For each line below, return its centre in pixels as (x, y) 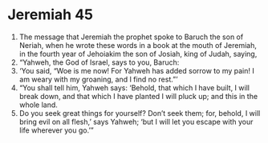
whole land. (38, 105)
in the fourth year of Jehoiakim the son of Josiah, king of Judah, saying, (138, 54)
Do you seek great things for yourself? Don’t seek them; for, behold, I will (140, 113)
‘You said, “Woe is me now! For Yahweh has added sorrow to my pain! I (136, 70)
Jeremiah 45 (51, 15)
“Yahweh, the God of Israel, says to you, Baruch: (99, 62)
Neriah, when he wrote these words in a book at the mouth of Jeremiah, (138, 45)
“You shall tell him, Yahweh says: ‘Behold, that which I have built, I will (134, 87)
